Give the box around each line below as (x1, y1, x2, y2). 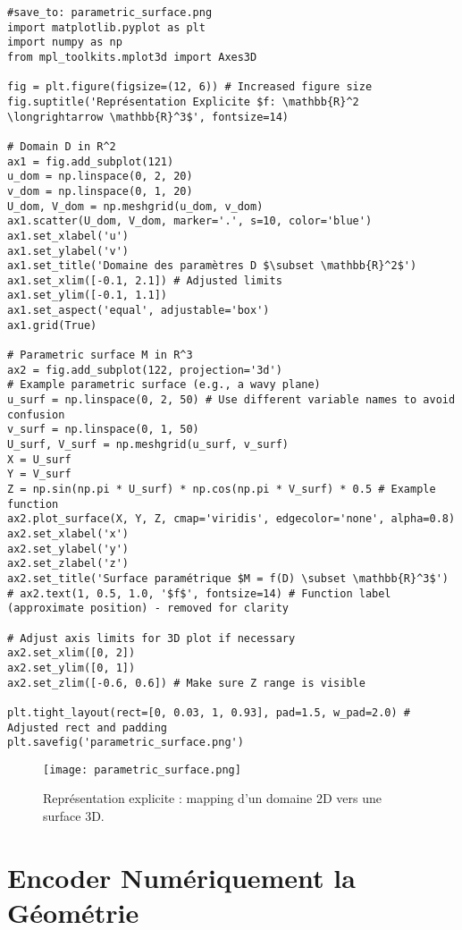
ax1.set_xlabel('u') (7, 229, 130, 242)
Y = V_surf (7, 468, 71, 481)
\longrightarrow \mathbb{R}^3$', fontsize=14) (7, 110, 289, 123)
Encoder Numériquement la (7, 858, 356, 895)
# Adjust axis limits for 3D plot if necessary (7, 631, 296, 645)
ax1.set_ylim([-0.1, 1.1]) (7, 289, 167, 302)
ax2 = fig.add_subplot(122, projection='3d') (7, 363, 282, 376)
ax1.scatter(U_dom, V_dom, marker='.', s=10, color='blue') (7, 215, 373, 228)
